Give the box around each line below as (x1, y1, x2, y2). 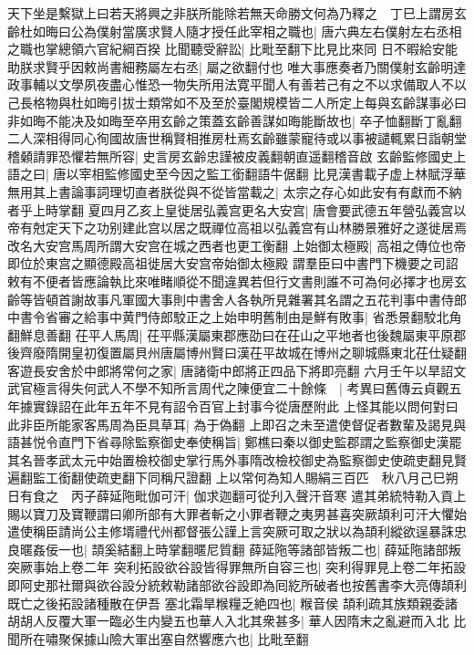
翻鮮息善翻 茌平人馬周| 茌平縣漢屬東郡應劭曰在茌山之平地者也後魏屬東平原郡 (7, 325, 467, 344)
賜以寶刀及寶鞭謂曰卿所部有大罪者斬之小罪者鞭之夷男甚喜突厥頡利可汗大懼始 (7, 504, 467, 523)
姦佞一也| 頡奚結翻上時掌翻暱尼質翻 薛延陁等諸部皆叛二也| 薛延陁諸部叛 (32, 539, 461, 558)
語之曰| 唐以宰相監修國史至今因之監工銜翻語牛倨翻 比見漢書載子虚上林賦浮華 (7, 164, 467, 183)
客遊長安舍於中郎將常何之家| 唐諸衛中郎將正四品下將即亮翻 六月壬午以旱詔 (7, 360, 454, 379)
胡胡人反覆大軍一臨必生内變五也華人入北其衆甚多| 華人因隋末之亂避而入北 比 (7, 611, 467, 630)
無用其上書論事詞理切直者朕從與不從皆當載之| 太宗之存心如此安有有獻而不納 (7, 182, 462, 201)
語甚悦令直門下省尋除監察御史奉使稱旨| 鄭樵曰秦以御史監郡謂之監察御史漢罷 (7, 432, 462, 452)
